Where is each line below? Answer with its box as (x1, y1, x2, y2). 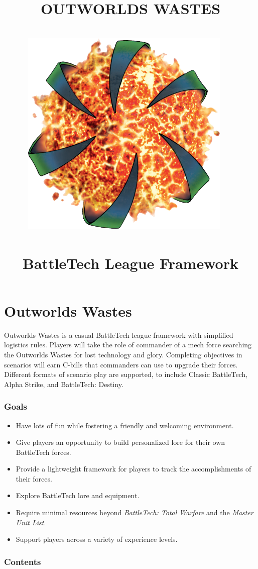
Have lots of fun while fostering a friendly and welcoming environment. (16, 420, 234, 430)
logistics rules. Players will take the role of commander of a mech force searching (4, 339, 252, 350)
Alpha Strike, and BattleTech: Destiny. (4, 378, 123, 389)
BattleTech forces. (16, 446, 71, 457)
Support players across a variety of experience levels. (16, 534, 178, 544)
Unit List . (16, 517, 46, 527)
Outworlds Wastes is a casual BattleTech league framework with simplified (4, 329, 233, 340)
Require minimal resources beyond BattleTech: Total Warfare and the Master (16, 507, 253, 518)
